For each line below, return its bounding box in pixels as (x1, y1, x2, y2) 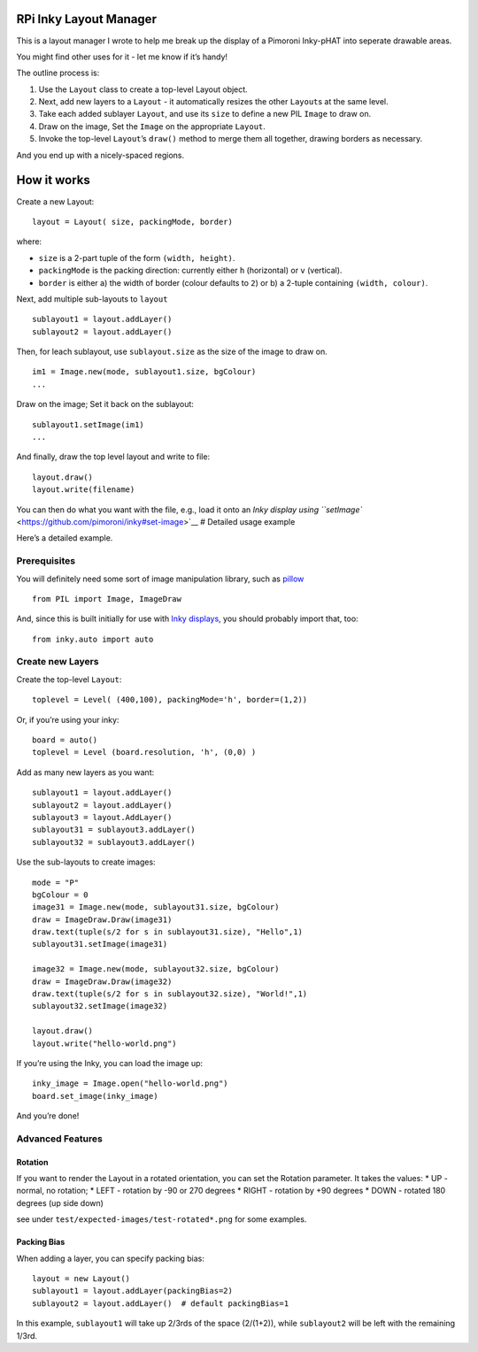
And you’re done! (16, 1110, 80, 1121)
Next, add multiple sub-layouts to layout (16, 293, 168, 304)
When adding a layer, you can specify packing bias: (16, 1253, 205, 1264)
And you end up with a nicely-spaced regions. (16, 150, 185, 160)
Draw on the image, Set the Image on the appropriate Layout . (38, 120, 266, 132)
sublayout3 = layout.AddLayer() (32, 812, 173, 822)
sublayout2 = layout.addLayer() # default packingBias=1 (32, 1298, 289, 1309)
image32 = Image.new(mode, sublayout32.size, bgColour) (32, 964, 280, 974)
